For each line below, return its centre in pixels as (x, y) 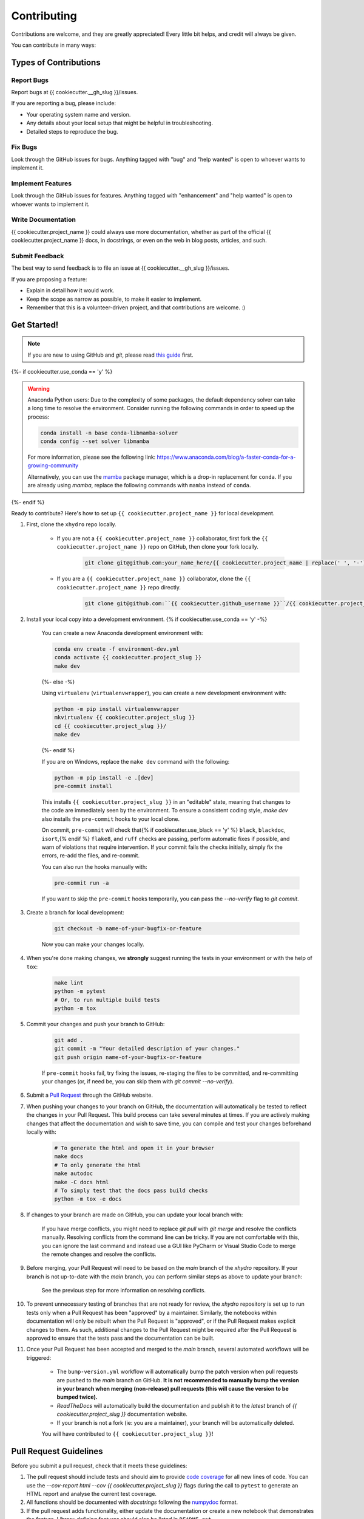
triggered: (39, 1357)
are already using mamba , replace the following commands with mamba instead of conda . (139, 485)
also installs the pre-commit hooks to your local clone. (111, 819)
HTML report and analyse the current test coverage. (92, 1494)
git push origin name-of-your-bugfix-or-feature (128, 1057)
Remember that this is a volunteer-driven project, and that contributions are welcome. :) (136, 307)
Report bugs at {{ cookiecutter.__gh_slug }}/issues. (75, 92)
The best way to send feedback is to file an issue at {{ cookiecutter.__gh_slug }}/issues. (120, 268)
